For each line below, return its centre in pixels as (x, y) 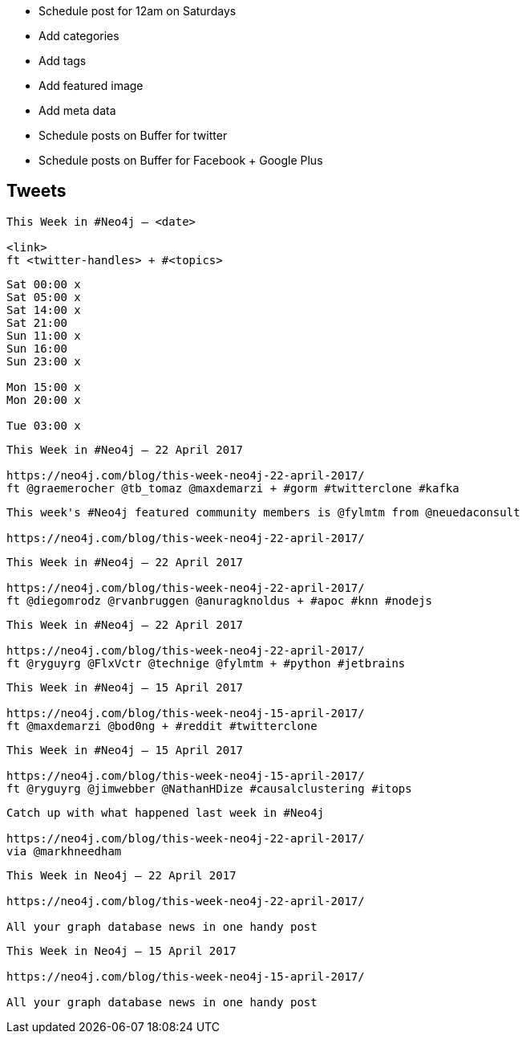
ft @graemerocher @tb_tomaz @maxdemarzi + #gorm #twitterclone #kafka (233, 488)
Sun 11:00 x (44, 335)
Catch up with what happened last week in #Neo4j (166, 812)
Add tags (63, 61)
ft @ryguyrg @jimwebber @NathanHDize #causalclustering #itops (209, 788)
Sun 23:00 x (44, 361)
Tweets (36, 191)
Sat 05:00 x (44, 297)
